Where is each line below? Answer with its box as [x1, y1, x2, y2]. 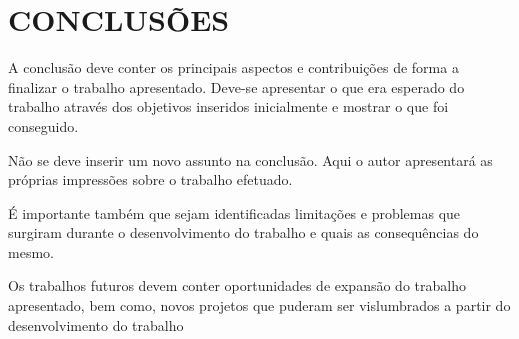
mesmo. [8, 241, 54, 262]
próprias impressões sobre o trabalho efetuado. [8, 169, 293, 190]
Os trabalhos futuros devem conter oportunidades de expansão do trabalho [8, 275, 466, 296]
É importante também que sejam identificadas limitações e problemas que [8, 202, 461, 223]
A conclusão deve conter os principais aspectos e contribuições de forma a [8, 57, 459, 78]
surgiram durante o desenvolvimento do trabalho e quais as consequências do [8, 222, 479, 243]
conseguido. [8, 115, 79, 136]
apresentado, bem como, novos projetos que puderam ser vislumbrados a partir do [8, 295, 511, 316]
